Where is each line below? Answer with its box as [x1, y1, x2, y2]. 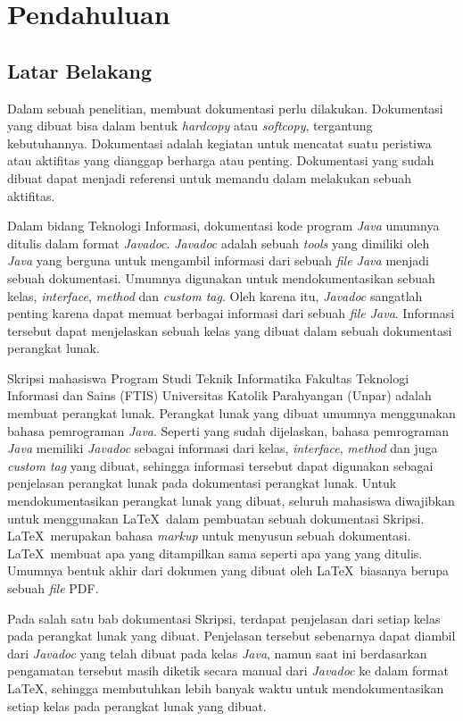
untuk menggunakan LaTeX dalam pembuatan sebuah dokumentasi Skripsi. [7, 508, 425, 527]
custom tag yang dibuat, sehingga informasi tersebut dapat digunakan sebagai [7, 456, 434, 474]
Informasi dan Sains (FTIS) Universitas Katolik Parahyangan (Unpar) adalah [7, 386, 432, 405]
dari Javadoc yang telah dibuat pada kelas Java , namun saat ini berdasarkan [7, 643, 427, 662]
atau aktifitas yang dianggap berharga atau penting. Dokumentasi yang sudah [7, 151, 434, 170]
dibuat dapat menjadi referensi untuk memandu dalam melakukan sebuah [7, 168, 411, 187]
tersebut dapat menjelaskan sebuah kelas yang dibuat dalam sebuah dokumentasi [7, 321, 452, 340]
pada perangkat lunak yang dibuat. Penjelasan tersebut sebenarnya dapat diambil [7, 626, 456, 645]
